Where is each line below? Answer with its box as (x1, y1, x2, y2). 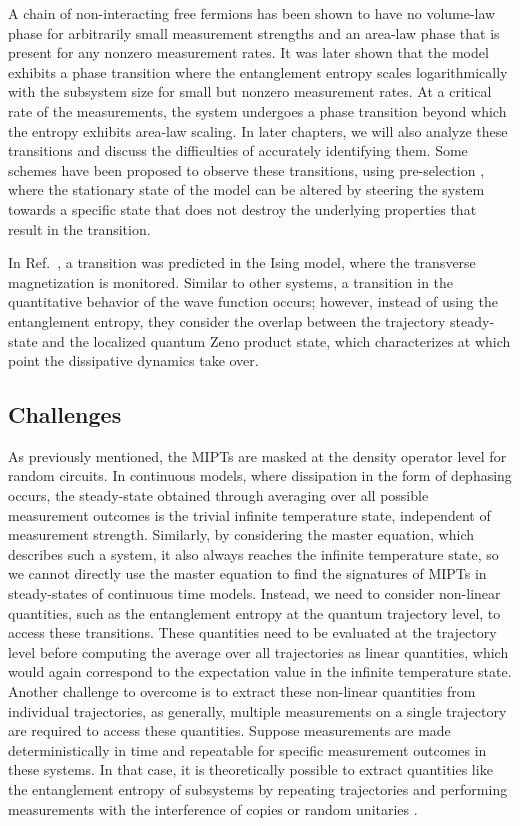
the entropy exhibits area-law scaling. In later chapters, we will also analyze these (8, 120, 508, 141)
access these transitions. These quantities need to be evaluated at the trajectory (8, 622, 497, 643)
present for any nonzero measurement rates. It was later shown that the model (8, 42, 489, 63)
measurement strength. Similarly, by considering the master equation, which (8, 524, 475, 545)
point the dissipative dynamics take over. (8, 350, 259, 371)
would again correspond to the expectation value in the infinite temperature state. (8, 661, 512, 682)
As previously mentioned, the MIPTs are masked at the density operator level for (8, 445, 507, 466)
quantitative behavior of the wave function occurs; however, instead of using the (8, 291, 498, 312)
